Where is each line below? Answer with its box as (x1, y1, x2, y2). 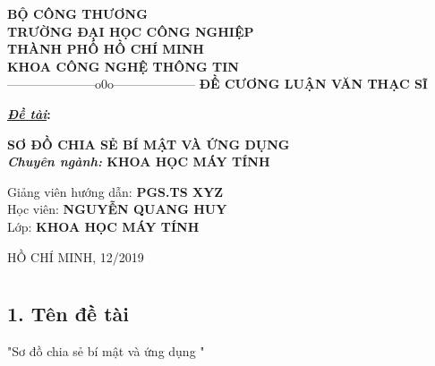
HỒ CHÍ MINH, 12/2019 (7, 247, 144, 266)
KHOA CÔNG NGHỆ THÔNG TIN (7, 56, 239, 75)
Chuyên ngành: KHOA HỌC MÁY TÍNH (7, 152, 270, 171)
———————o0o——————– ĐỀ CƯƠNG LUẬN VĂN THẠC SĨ (7, 74, 428, 93)
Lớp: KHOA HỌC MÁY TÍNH (7, 217, 200, 235)
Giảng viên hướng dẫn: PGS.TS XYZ (7, 182, 224, 200)
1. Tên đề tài (7, 300, 129, 328)
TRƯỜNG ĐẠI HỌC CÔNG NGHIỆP (7, 21, 254, 40)
